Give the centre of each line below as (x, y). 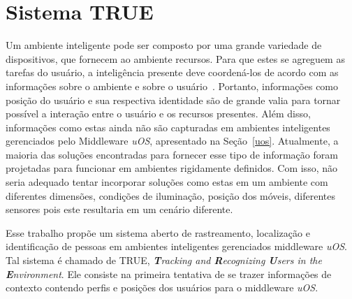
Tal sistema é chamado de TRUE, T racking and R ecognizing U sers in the (164, 260)
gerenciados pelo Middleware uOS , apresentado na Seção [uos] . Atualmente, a (172, 141)
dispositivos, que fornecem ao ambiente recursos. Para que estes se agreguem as (175, 58)
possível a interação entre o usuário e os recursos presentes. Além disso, (158, 114)
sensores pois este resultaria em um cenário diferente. (119, 209)
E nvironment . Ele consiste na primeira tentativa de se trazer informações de (169, 274)
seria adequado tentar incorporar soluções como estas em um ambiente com (167, 182)
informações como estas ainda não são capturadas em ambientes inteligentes (168, 127)
